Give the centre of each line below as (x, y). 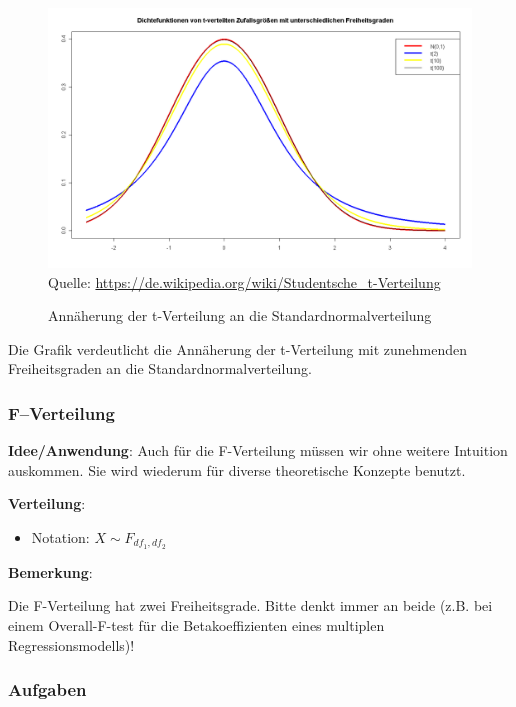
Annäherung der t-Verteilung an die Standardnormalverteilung (240, 315)
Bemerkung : (50, 571)
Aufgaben (47, 689)
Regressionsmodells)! (71, 644)
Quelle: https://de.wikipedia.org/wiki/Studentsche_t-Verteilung (244, 281)
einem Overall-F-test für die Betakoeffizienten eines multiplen (196, 625)
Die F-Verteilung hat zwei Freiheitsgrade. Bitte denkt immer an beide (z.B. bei (250, 605)
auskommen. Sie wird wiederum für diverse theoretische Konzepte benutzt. (237, 469)
